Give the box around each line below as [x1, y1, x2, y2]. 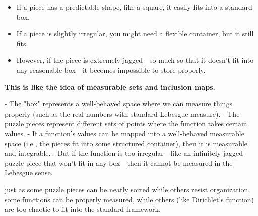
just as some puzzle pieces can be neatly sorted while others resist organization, [5, 184, 250, 194]
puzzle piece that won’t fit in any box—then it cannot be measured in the [5, 157, 233, 168]
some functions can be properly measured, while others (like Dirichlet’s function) [5, 194, 254, 204]
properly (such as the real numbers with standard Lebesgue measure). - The [5, 108, 240, 119]
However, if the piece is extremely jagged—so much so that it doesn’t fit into [16, 55, 254, 65]
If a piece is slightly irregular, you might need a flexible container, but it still [16, 28, 254, 39]
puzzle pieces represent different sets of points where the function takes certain [5, 118, 247, 129]
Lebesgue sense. [5, 167, 53, 178]
